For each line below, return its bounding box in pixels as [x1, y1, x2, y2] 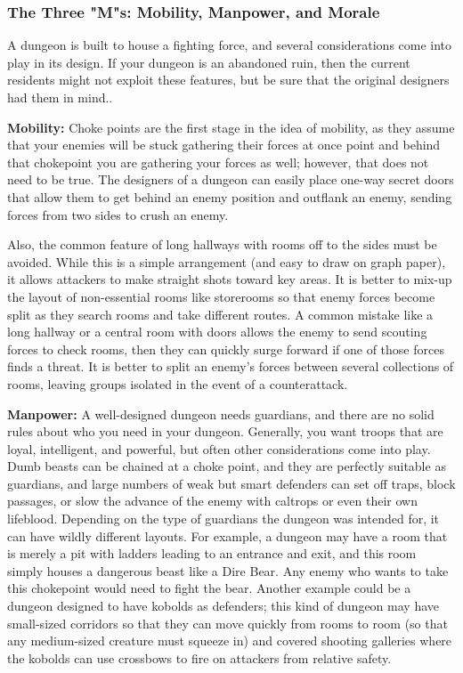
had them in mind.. [7, 88, 113, 106]
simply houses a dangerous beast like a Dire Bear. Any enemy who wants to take [7, 561, 449, 580]
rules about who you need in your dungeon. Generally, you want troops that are [7, 422, 443, 441]
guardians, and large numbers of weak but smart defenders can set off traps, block [7, 474, 456, 492]
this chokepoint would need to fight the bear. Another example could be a [7, 579, 411, 597]
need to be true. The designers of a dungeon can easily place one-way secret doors [7, 170, 454, 189]
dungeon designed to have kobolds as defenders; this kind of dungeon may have [7, 596, 439, 615]
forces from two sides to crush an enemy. [7, 205, 229, 223]
